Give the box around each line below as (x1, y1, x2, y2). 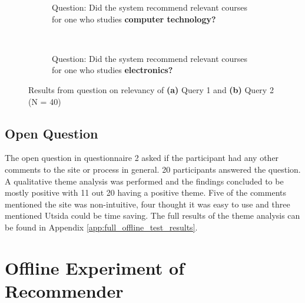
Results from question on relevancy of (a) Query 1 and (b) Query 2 (28, 83, 274, 95)
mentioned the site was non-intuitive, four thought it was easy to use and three (5, 197, 290, 210)
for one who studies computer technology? (52, 12, 216, 25)
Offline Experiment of (5, 255, 184, 279)
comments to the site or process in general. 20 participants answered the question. (5, 163, 301, 175)
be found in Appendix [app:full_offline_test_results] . (5, 220, 198, 233)
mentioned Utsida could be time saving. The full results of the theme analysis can (5, 209, 300, 222)
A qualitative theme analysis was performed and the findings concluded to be (5, 174, 284, 187)
